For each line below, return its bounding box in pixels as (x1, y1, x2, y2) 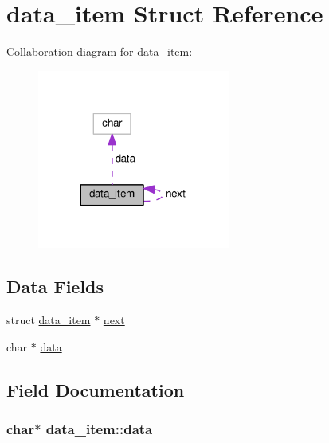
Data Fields (6, 274, 104, 299)
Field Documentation (6, 377, 185, 402)
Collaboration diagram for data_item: (6, 43, 193, 60)
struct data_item (6, 312, 91, 328)
